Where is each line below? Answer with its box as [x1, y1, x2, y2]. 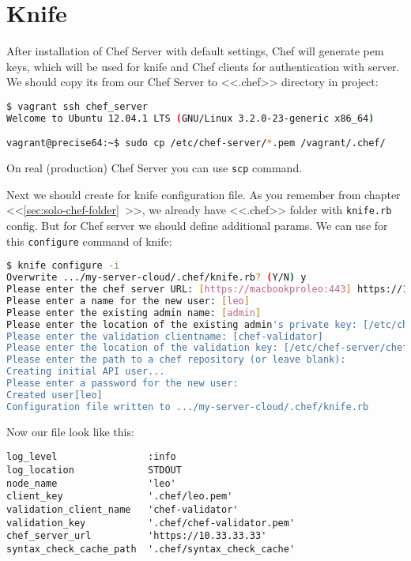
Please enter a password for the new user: [6, 378, 239, 390]
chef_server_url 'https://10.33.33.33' [6, 530, 267, 542]
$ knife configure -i [6, 260, 120, 272]
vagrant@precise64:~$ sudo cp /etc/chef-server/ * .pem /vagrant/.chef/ [6, 137, 386, 149]
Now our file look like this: [6, 423, 134, 439]
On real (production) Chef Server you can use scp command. [6, 160, 303, 176]
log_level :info [6, 451, 176, 463]
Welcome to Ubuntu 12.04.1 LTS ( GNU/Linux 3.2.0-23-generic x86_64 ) [6, 112, 375, 124]
